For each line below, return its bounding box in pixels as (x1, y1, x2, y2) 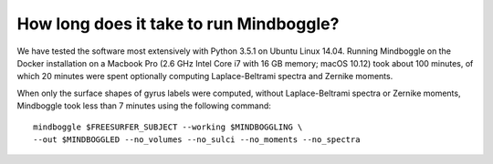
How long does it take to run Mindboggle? (16, 14, 340, 34)
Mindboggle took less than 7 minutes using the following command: (16, 100, 271, 111)
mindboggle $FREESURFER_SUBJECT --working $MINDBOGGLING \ (33, 121, 303, 132)
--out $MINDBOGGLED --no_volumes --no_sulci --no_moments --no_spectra (33, 134, 361, 145)
